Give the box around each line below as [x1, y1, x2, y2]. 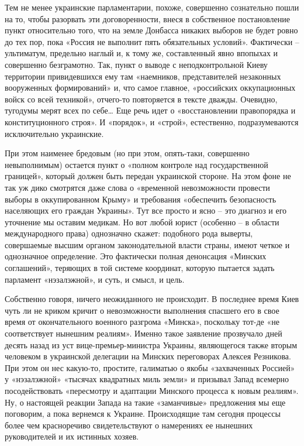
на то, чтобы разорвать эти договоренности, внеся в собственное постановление [5, 12, 290, 25]
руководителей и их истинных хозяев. [5, 430, 139, 442]
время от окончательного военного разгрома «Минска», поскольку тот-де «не [5, 315, 279, 328]
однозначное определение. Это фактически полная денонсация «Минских [5, 250, 267, 262]
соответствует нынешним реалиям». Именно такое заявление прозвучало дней [5, 327, 282, 339]
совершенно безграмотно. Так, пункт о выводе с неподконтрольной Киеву [5, 58, 268, 70]
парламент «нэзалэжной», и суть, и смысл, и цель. [5, 273, 185, 285]
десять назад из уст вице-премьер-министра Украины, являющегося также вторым [5, 338, 298, 351]
